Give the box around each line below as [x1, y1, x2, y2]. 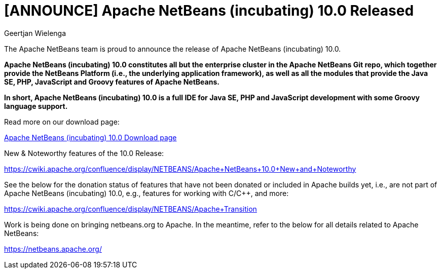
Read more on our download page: [4, 117, 120, 126]
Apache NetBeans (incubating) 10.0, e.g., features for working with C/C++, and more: [4, 188, 289, 198]
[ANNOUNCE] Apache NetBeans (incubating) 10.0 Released [4, 2, 414, 19]
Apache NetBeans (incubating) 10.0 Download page [4, 133, 177, 142]
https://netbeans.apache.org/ [4, 244, 102, 253]
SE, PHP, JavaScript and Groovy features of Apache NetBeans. [4, 77, 219, 86]
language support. [4, 101, 68, 110]
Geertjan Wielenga [4, 28, 66, 37]
